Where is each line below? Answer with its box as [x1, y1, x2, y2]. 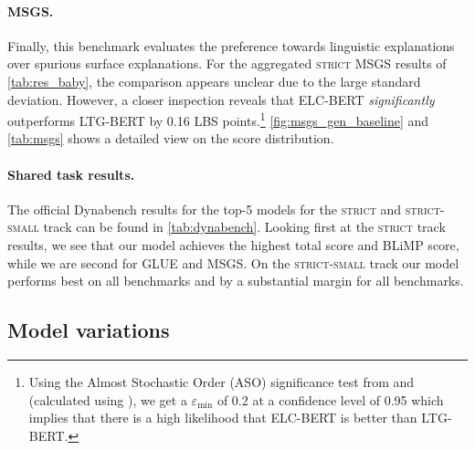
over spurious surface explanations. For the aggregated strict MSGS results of [7, 54, 447, 73]
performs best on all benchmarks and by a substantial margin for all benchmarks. [7, 271, 464, 290]
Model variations [7, 316, 170, 344]
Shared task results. [7, 164, 135, 183]
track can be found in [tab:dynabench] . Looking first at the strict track [43, 217, 446, 236]
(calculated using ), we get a [28, 390, 187, 409]
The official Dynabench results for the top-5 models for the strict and [7, 199, 402, 218]
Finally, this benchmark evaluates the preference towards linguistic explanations [7, 36, 455, 55]
